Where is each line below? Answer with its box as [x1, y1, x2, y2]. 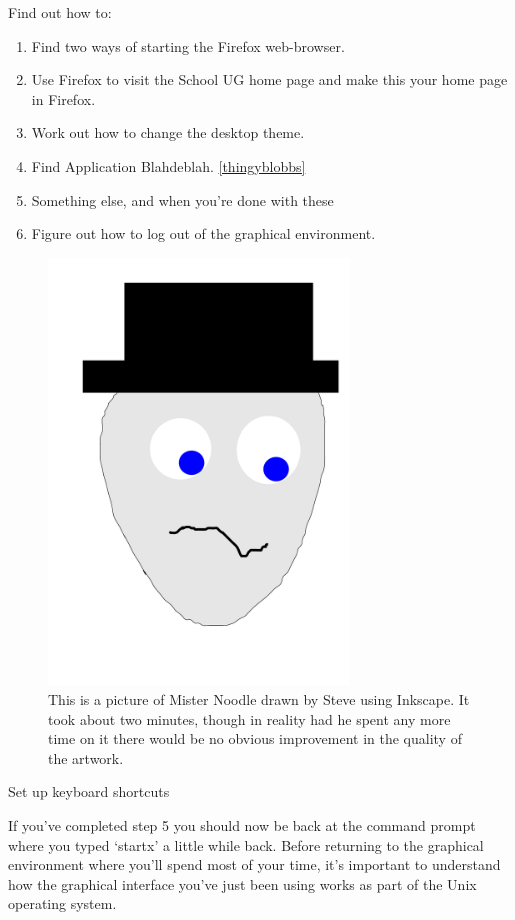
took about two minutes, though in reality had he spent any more [48, 708, 451, 729]
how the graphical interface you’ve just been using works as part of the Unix [8, 873, 477, 894]
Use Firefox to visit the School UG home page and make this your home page [31, 69, 508, 90]
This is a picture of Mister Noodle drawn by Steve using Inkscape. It [48, 688, 470, 709]
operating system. [8, 893, 117, 914]
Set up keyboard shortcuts [8, 781, 170, 802]
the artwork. [48, 747, 124, 768]
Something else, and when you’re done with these [31, 189, 334, 210]
